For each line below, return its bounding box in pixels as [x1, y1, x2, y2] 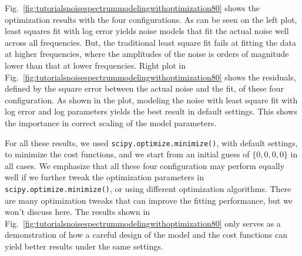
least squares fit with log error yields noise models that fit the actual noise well [5, 25, 289, 37]
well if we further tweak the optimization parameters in [5, 171, 204, 183]
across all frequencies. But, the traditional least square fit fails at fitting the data [5, 36, 296, 48]
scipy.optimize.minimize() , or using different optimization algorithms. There [5, 182, 291, 194]
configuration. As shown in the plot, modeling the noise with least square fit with [5, 93, 298, 106]
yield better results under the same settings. [5, 240, 163, 252]
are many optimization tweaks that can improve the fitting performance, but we [5, 194, 293, 206]
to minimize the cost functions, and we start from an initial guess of [5, 148, 250, 160]
